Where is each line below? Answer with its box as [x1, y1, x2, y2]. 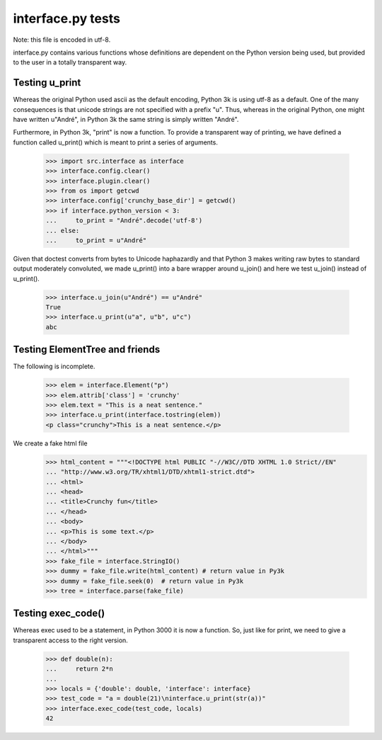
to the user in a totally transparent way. [13, 58, 127, 67]
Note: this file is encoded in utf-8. [13, 35, 111, 44]
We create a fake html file [13, 439, 88, 448]
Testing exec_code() [13, 608, 105, 620]
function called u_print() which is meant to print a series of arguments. [13, 138, 219, 147]
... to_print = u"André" [45, 236, 147, 244]
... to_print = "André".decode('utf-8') [45, 217, 203, 224]
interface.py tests [13, 11, 120, 26]
